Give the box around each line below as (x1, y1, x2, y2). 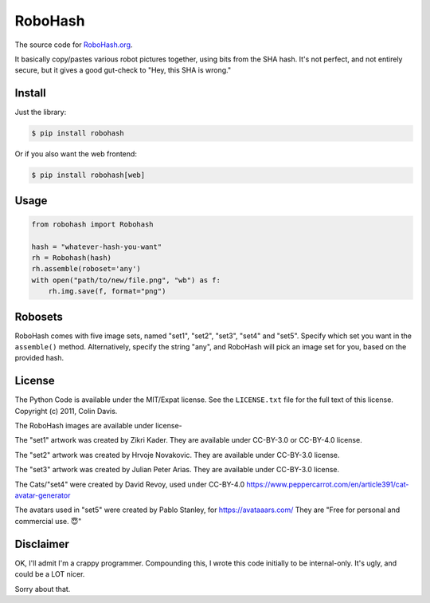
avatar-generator (14, 491, 71, 500)
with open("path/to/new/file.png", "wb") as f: (31, 275, 221, 285)
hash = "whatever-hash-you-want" (31, 242, 162, 251)
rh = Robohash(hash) (31, 253, 111, 262)
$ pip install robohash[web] (31, 171, 146, 179)
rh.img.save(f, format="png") (48, 287, 166, 296)
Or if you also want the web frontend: (14, 149, 137, 159)
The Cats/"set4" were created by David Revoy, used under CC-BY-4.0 (14, 479, 245, 489)
